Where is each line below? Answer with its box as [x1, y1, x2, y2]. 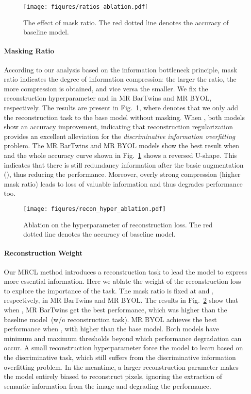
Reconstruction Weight [4, 248, 83, 258]
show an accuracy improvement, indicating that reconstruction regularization [4, 121, 233, 132]
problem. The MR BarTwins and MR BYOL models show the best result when [4, 140, 239, 151]
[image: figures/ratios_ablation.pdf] [23, 3, 149, 10]
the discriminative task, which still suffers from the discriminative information [4, 352, 236, 362]
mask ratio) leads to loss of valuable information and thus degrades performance [4, 178, 243, 188]
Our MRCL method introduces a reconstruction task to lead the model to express [4, 266, 248, 276]
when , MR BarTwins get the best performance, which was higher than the [4, 304, 227, 314]
